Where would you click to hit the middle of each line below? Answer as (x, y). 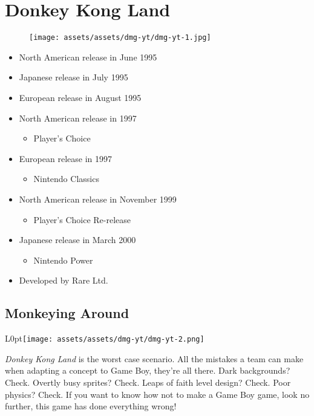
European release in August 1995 (80, 97)
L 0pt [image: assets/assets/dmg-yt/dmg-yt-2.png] (105, 338)
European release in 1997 (65, 158)
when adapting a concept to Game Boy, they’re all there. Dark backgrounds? (148, 370)
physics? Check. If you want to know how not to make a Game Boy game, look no (157, 394)
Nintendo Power (63, 260)
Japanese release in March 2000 (77, 240)
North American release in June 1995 (88, 57)
